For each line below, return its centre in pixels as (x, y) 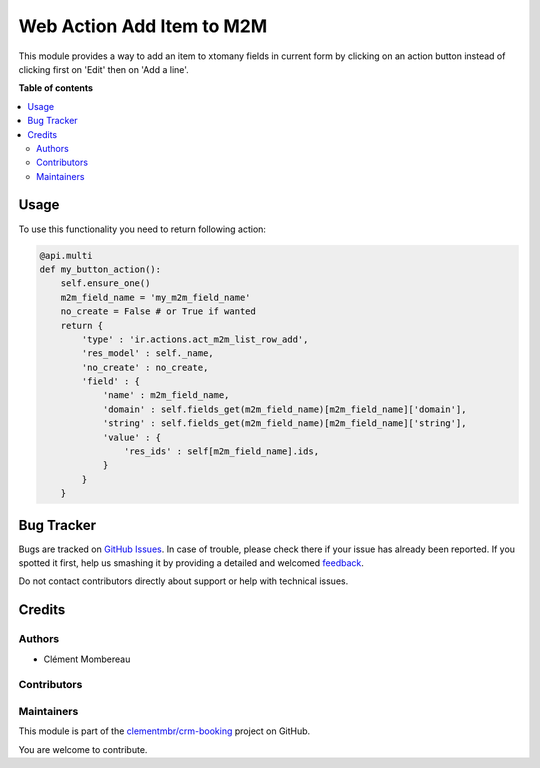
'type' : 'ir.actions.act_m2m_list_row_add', (195, 339)
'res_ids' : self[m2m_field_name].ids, (221, 451)
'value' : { (132, 437)
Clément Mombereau (87, 659)
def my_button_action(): (100, 269)
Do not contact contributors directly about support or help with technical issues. (183, 581)
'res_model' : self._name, (147, 353)
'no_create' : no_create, (145, 367)
